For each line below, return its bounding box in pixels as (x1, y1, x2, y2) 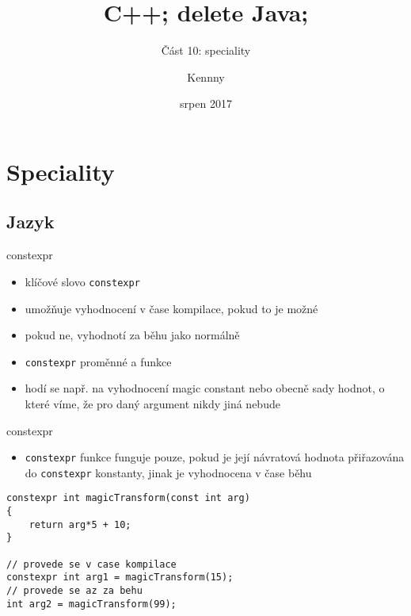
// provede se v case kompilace (6, 558, 177, 570)
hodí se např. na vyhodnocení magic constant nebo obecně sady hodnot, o (25, 380, 385, 396)
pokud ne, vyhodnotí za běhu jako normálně (25, 327, 240, 343)
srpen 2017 (180, 95, 232, 112)
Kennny (187, 68, 225, 85)
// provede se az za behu (6, 585, 143, 597)
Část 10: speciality (161, 42, 251, 59)
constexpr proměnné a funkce (25, 353, 172, 369)
